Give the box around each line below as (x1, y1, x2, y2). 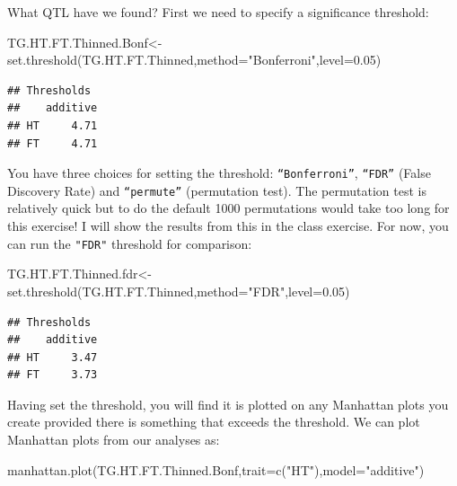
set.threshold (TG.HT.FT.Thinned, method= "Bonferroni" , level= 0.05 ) (7, 50, 382, 69)
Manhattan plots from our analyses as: (7, 430, 220, 449)
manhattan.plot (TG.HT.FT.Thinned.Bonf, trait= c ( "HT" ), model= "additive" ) (7, 460, 425, 479)
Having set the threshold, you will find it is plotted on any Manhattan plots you (7, 394, 449, 413)
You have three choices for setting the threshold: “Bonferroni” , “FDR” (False (7, 163, 431, 182)
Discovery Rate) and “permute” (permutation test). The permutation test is (7, 181, 426, 199)
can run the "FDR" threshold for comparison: (7, 234, 252, 252)
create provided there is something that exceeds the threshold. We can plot (7, 412, 420, 431)
